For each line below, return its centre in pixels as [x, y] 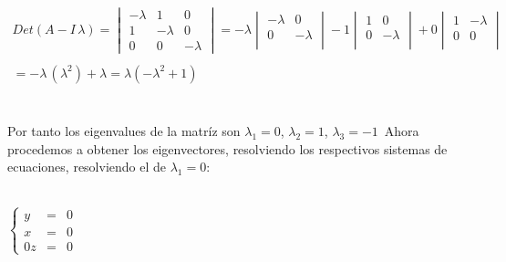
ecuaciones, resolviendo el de [87, 167]
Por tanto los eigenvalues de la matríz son [124, 131]
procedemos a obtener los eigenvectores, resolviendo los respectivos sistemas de [227, 148]
